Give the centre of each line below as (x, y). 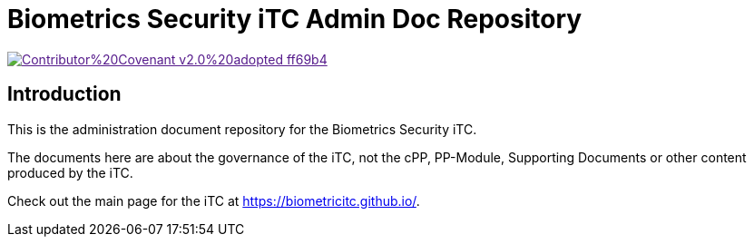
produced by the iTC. (70, 172)
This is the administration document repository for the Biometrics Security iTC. (242, 129)
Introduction (64, 94)
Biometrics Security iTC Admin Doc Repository (295, 19)
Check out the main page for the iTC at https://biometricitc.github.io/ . (214, 200)
